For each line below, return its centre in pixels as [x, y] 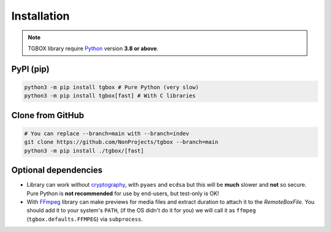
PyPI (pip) [30, 69]
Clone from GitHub [48, 115]
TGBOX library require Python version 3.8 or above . [93, 48]
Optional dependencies [57, 170]
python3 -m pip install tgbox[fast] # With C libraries [110, 96]
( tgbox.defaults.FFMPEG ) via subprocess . [85, 219]
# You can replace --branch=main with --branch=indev [107, 133]
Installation [40, 16]
